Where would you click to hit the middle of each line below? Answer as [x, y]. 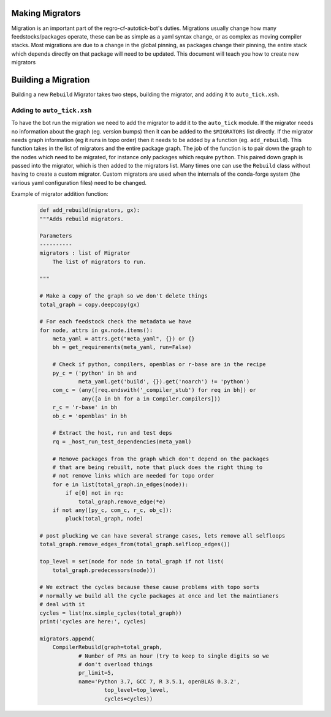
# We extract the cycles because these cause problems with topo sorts [150, 587]
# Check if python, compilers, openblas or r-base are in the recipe [159, 365]
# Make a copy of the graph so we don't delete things [124, 296]
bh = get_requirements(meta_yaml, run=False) [122, 347]
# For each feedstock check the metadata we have [116, 322]
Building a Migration [51, 80]
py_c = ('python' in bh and [95, 373]
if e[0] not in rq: [94, 493]
